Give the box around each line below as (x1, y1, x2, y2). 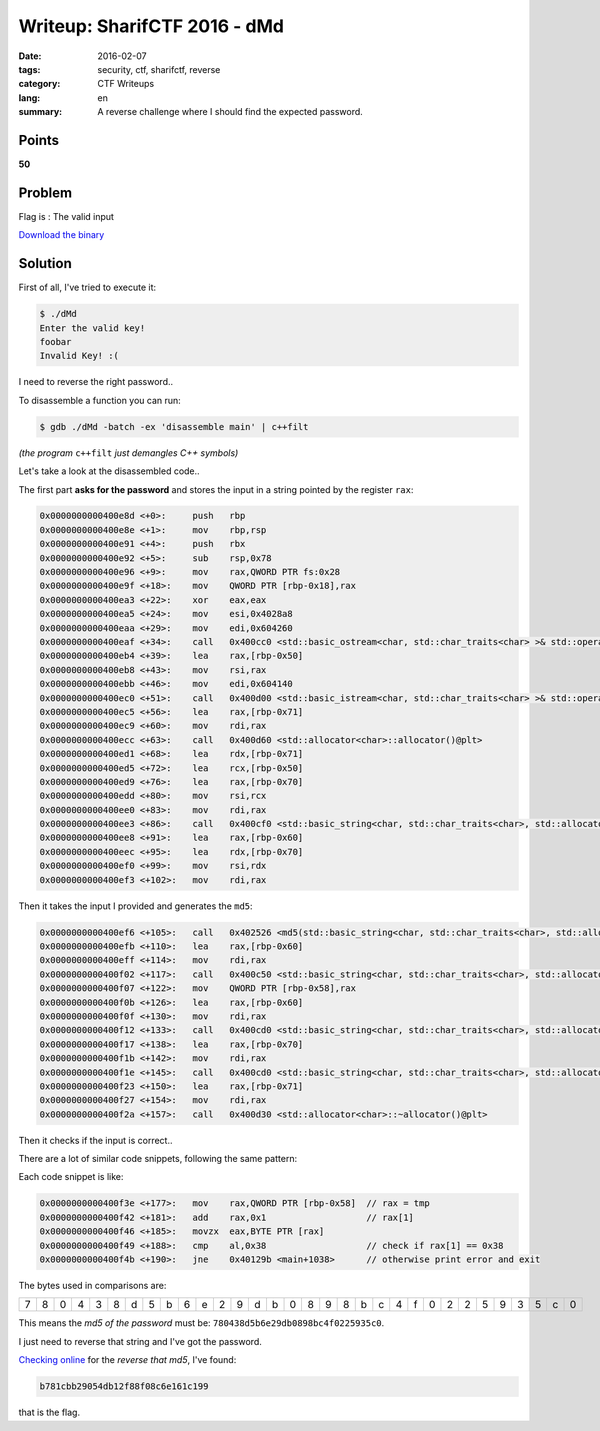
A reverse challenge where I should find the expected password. (97, 106, 364, 118)
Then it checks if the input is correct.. (18, 1134, 173, 1146)
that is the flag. (18, 1406, 80, 1419)
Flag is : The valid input (18, 210, 115, 222)
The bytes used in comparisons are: (18, 1279, 167, 1291)
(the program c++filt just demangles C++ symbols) (18, 446, 239, 459)
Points (18, 131, 60, 149)
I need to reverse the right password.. (18, 376, 174, 388)
